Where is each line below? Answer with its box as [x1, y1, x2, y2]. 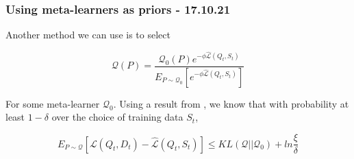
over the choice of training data [51, 110, 184, 124]
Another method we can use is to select [5, 27, 170, 42]
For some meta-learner [5, 96, 100, 110]
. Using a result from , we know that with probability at [113, 96, 349, 110]
